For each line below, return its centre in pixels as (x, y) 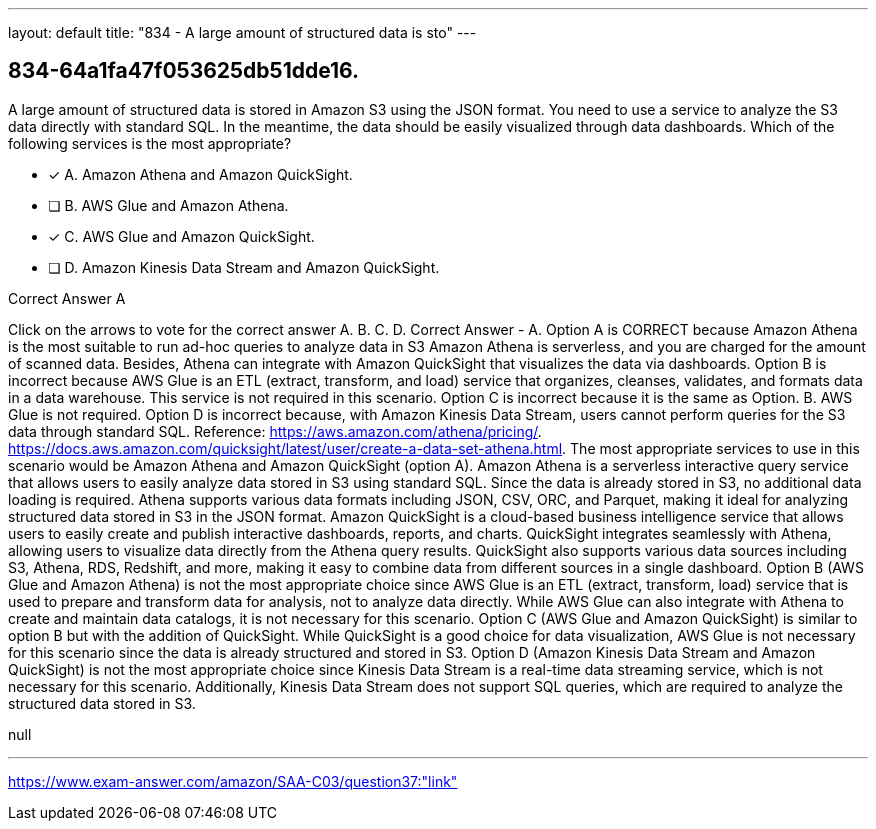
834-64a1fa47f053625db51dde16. (184, 71)
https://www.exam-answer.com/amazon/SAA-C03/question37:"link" (233, 781)
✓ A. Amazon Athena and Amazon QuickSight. (200, 174)
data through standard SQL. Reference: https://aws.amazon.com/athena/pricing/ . (275, 431)
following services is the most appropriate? (150, 143)
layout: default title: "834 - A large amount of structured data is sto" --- (242, 32)
